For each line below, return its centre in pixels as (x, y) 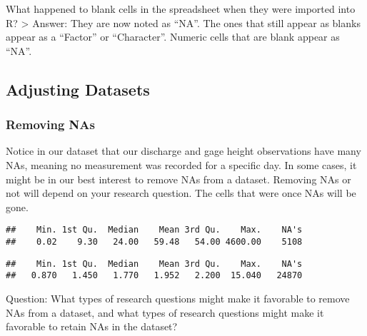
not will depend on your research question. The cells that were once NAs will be (181, 193)
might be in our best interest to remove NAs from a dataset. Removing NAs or (179, 179)
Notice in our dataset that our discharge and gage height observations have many (183, 151)
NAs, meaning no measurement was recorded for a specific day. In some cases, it (181, 164)
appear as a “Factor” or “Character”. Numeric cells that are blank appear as (173, 37)
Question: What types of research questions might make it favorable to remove (178, 298)
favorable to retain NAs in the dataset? (92, 326)
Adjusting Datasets (78, 89)
